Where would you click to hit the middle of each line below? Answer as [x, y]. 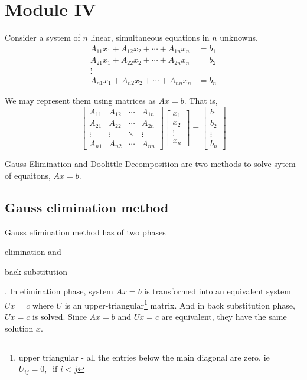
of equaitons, [28, 175]
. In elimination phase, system [59, 291]
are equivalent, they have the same [224, 317]
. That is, [201, 101]
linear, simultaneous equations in [150, 37]
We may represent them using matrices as [80, 101]
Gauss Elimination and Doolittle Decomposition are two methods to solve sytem [150, 164]
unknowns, [239, 37]
